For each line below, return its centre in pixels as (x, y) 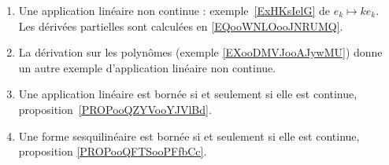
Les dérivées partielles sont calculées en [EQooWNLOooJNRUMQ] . (181, 26)
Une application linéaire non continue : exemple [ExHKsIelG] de (174, 10)
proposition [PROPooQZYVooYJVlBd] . (115, 109)
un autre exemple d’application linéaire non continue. (147, 67)
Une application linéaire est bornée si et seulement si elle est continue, (188, 94)
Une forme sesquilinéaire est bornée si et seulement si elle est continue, (189, 136)
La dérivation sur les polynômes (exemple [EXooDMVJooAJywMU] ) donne (200, 52)
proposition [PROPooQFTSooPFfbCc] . (113, 151)
